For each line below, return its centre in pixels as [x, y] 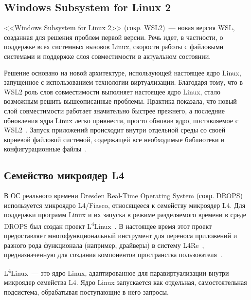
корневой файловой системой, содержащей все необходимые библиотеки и [114, 139]
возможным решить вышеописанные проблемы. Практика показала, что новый [120, 101]
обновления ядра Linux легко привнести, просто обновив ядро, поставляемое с [121, 120]
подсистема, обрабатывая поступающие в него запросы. [86, 291]
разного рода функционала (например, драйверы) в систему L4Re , [104, 245]
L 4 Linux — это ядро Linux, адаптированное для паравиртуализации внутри [117, 272]
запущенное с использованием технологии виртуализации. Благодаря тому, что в [124, 82]
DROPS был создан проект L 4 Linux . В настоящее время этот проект [108, 225]
